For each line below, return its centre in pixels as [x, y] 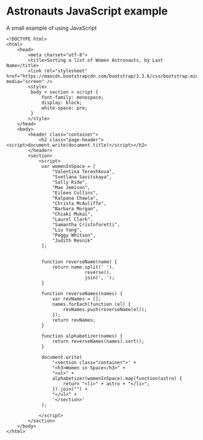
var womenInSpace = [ [69, 166]
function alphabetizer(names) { [82, 336]
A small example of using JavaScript [52, 28]
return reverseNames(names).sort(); [98, 341]
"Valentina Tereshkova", [83, 172]
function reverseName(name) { [79, 262]
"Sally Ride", [70, 182]
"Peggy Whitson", [74, 235]
